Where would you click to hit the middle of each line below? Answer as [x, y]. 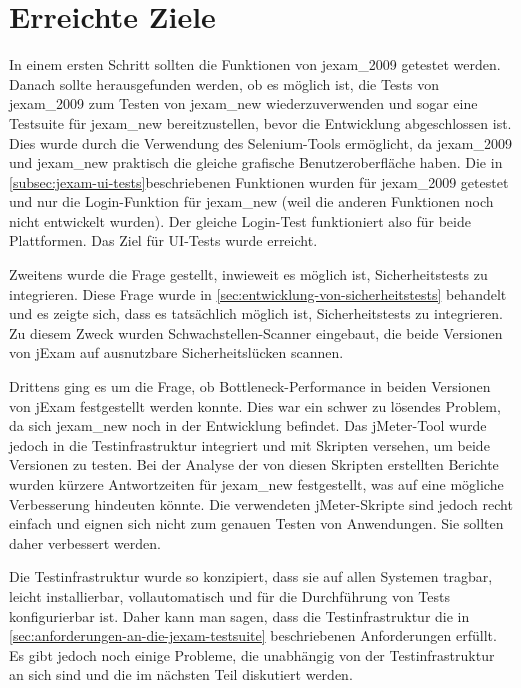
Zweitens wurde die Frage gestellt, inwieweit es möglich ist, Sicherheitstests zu [248, 274]
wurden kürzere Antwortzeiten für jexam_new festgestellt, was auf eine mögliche [256, 484]
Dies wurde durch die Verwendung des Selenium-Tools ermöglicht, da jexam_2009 [261, 142]
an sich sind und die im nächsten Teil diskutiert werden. [181, 674]
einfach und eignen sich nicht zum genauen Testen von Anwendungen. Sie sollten [256, 523]
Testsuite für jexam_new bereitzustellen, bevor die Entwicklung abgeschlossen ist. [260, 122]
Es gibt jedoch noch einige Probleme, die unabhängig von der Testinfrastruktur [252, 654]
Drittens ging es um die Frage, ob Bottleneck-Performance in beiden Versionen [250, 386]
